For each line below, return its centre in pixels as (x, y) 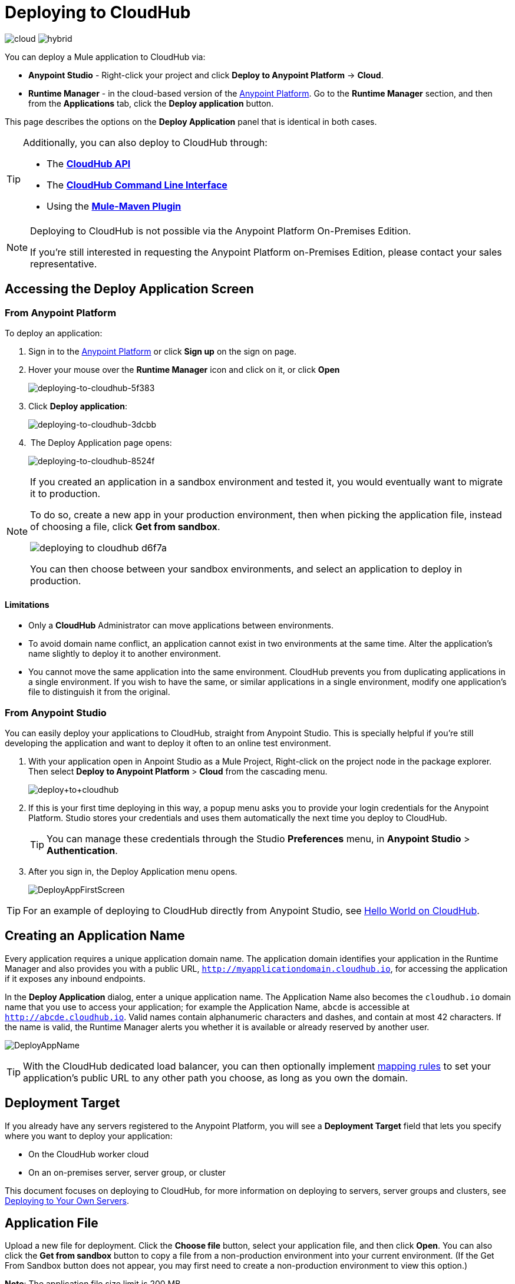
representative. (64, 264)
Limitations (27, 604)
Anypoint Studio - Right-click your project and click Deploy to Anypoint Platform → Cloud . (206, 75)
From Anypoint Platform (61, 312)
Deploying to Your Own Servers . (67, 1200)
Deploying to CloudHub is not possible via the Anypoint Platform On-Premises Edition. (221, 231)
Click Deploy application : (78, 406)
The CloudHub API (89, 163)
